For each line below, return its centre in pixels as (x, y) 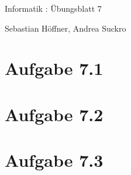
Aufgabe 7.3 (54, 160)
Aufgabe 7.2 (54, 114)
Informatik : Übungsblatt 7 (53, 8)
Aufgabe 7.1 (54, 68)
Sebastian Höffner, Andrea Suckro (65, 28)
